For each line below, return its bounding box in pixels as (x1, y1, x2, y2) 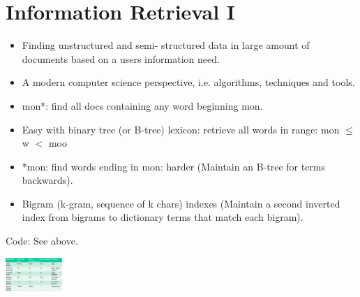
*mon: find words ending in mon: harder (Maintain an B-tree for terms (22, 159, 326, 173)
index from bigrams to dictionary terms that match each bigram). (22, 210, 303, 224)
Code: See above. (6, 233, 78, 248)
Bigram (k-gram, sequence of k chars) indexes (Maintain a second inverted (22, 196, 340, 210)
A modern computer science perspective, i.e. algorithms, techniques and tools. (22, 75, 355, 89)
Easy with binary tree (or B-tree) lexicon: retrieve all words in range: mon (22, 122, 340, 136)
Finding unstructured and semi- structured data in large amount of (22, 38, 310, 52)
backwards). (22, 173, 73, 187)
